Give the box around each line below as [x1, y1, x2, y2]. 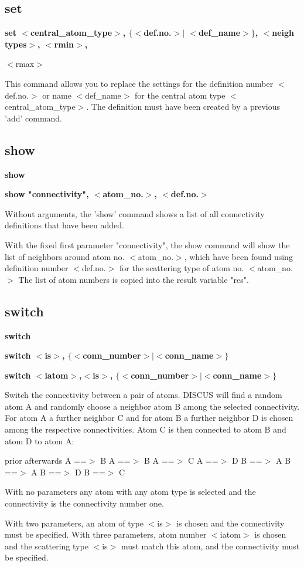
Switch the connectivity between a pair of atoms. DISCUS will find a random [5, 389, 282, 401]
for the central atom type [135, 89, 226, 101]
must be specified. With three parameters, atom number [5, 528, 207, 541]
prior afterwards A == [5, 454, 87, 467]
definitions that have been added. [5, 219, 124, 231]
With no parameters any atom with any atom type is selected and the [5, 485, 256, 498]
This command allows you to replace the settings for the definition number [5, 77, 274, 89]
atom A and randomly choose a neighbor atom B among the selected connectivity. [5, 400, 300, 412]
